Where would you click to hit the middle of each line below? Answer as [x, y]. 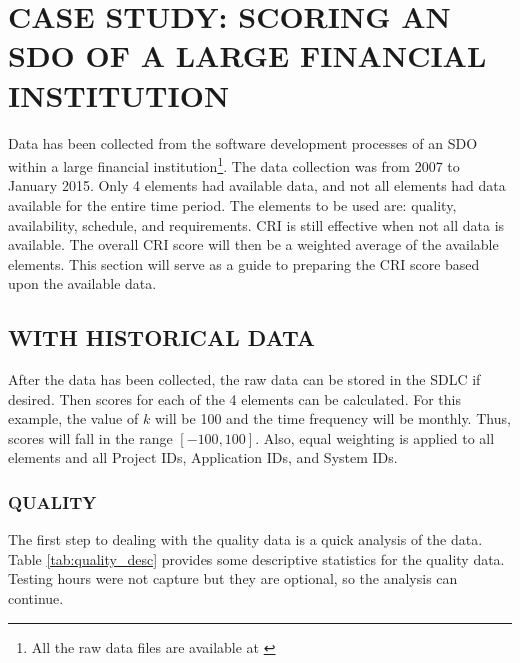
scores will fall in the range [90, 437]
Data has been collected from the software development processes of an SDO [243, 142]
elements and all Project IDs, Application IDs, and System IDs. [203, 457]
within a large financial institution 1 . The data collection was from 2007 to [234, 164]
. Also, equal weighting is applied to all [375, 437]
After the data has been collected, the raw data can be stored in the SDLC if [244, 379]
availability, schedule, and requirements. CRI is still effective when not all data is [256, 224]
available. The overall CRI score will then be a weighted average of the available [253, 244]
